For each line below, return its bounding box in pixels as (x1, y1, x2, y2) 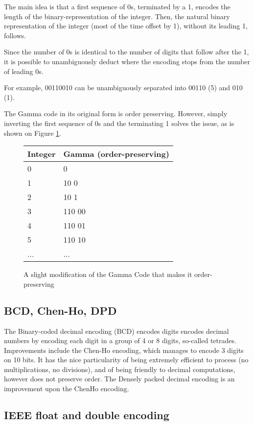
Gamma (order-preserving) (63, 148, 169, 160)
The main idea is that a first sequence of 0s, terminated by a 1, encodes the (4, 1, 231, 11)
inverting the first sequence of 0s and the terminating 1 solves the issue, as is (4, 118, 234, 128)
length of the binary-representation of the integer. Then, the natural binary (4, 11, 230, 21)
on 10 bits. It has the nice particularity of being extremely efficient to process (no (4, 354, 249, 365)
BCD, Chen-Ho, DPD (4, 302, 117, 318)
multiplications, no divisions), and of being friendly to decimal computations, (4, 364, 235, 374)
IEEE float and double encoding (4, 407, 169, 423)
